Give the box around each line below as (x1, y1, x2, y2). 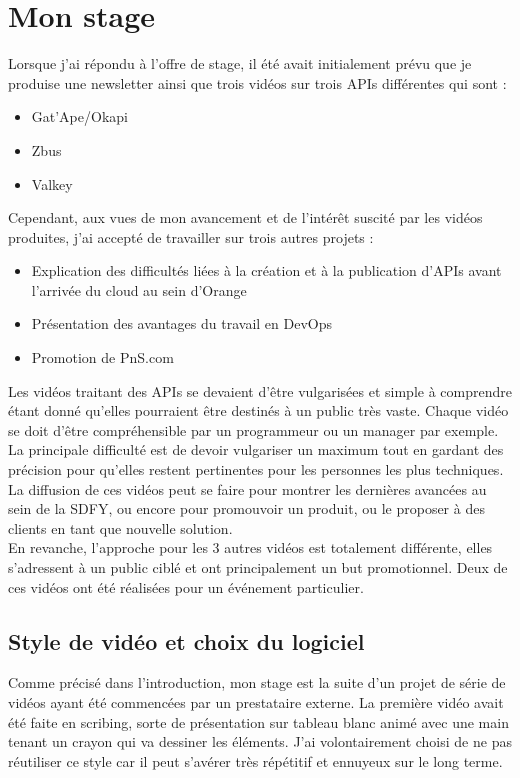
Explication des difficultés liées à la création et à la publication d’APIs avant (31, 260, 502, 281)
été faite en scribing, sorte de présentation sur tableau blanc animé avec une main (8, 711, 509, 732)
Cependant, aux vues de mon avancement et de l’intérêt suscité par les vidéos (8, 207, 483, 228)
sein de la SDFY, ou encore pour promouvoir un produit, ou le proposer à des (8, 498, 485, 519)
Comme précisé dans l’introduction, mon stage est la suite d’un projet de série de (8, 672, 506, 693)
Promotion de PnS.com (31, 347, 174, 368)
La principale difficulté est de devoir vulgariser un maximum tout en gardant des (8, 439, 504, 460)
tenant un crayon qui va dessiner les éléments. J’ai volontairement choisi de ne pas (8, 731, 512, 752)
